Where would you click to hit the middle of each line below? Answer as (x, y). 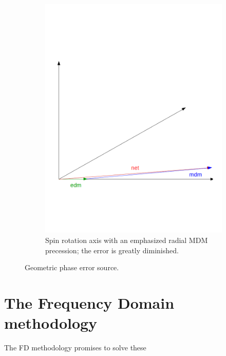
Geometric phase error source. (72, 267)
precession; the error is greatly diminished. (112, 250)
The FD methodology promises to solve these (75, 348)
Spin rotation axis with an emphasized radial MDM (127, 240)
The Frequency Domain (89, 302)
